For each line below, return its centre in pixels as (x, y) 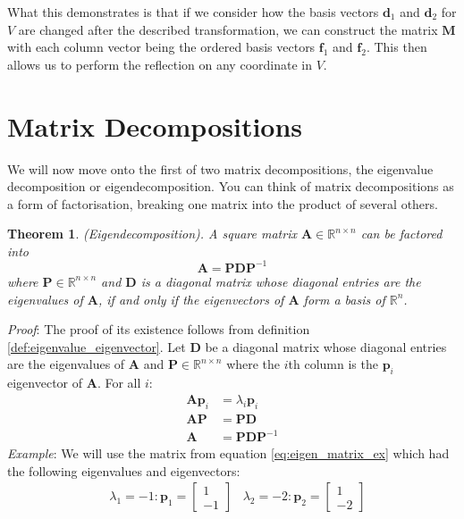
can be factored (401, 234)
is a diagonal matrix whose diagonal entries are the (281, 281)
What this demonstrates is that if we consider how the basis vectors (193, 12)
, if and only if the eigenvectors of (191, 299)
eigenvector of (45, 383)
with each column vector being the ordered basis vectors (161, 47)
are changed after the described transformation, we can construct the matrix (228, 29)
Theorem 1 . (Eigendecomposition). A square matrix (152, 234)
